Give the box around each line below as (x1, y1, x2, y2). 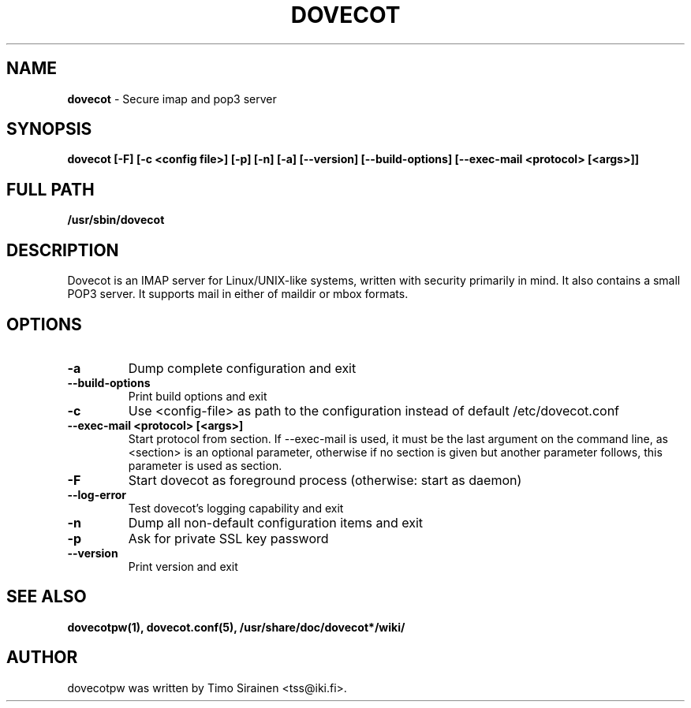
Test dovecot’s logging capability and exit (128, 501, 344, 515)
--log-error (67, 487, 127, 501)
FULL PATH (6, 179, 95, 199)
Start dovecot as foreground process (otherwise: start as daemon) (128, 471, 522, 488)
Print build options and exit (128, 389, 267, 403)
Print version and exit (128, 559, 238, 573)
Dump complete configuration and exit (128, 360, 357, 376)
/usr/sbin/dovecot (67, 213, 165, 227)
